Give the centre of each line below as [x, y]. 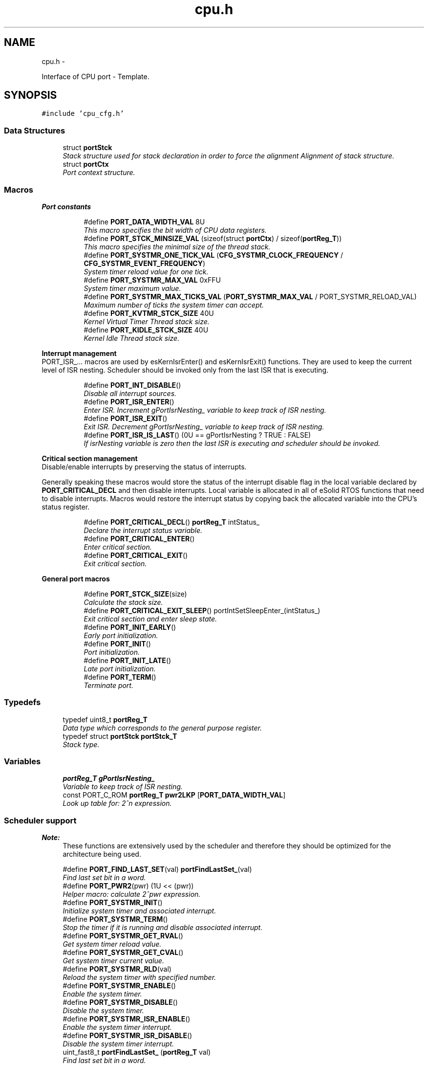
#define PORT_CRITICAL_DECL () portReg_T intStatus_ [172, 522]
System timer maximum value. [132, 288]
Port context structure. [99, 173]
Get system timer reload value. [112, 944]
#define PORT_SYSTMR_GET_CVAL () [123, 953]
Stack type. [81, 744]
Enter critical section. [118, 547]
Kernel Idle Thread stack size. [132, 338]
